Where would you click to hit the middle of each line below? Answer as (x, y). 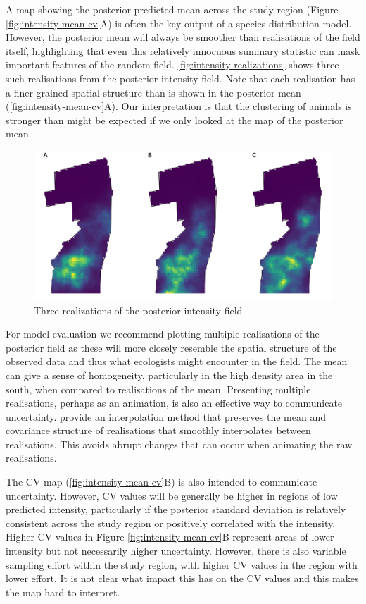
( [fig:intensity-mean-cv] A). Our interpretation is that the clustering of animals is (179, 106)
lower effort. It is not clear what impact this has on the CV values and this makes (182, 578)
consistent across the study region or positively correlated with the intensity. (171, 523)
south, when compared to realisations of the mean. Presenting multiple (158, 389)
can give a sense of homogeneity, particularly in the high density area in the (169, 375)
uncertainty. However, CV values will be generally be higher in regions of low (172, 495)
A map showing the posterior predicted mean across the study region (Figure (172, 9)
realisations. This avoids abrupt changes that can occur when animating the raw (179, 444)
